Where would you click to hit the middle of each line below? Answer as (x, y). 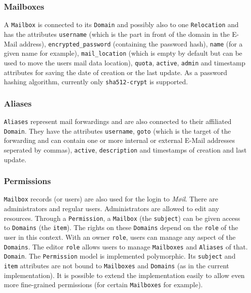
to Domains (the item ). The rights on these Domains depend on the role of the (121, 227)
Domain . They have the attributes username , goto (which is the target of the (118, 131)
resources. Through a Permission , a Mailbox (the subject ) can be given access (122, 218)
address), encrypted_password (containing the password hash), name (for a (131, 43)
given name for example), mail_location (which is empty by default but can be (123, 53)
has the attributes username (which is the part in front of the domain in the (117, 34)
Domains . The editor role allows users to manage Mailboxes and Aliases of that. (126, 246)
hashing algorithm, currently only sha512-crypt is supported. (96, 82)
